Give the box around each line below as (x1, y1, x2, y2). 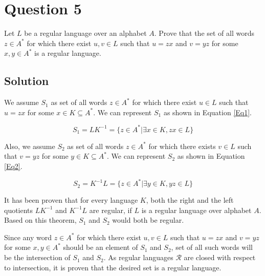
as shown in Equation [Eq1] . (163, 107, 252, 117)
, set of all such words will (171, 242, 253, 252)
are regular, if (89, 204, 132, 215)
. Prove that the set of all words (154, 28, 254, 38)
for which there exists (148, 140, 216, 151)
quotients (4, 204, 33, 215)
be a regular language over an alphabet (24, 28, 147, 38)
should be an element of (63, 242, 138, 252)
